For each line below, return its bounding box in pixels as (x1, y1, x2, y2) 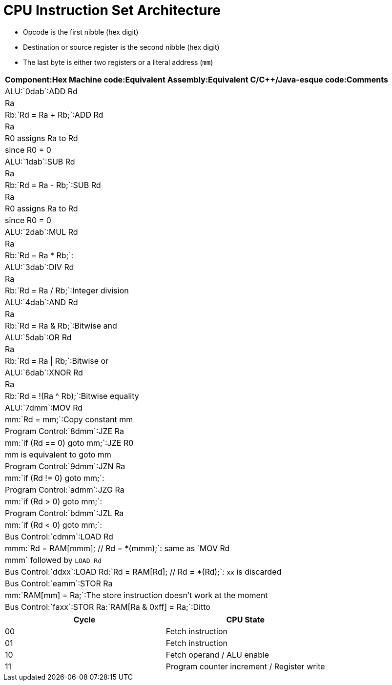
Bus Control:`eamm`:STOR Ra (5, 578, 113, 588)
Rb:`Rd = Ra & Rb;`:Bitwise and (5, 320, 117, 331)
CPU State (226, 614, 265, 624)
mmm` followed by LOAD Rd (5, 555, 102, 565)
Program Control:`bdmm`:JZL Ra (5, 508, 124, 518)
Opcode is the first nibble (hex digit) (23, 27, 139, 36)
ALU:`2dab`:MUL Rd (5, 227, 78, 237)
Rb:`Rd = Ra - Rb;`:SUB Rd (5, 180, 101, 190)
